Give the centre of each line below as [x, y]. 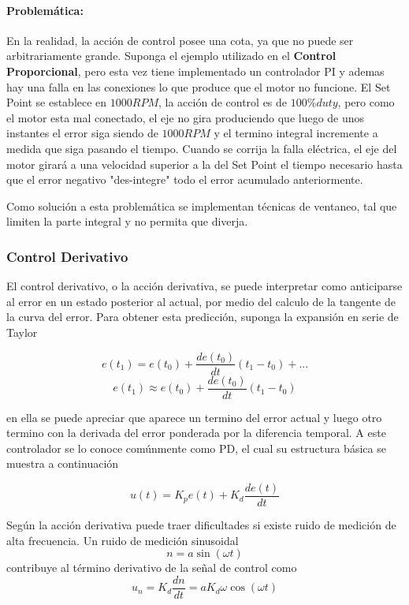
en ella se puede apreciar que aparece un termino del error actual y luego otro [194, 417]
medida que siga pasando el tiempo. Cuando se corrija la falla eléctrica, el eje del [202, 148]
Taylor [22, 332]
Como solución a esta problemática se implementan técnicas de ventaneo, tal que [202, 205]
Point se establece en [57, 102]
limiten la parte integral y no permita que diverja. [127, 221]
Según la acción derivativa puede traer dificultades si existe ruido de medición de [201, 525]
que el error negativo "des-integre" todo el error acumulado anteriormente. [185, 179]
